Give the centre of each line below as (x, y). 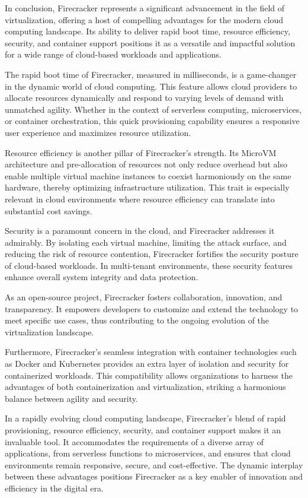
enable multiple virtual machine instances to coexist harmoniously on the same (148, 175)
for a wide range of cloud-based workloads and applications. (113, 54)
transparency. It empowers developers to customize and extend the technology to (152, 308)
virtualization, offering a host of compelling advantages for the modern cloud (144, 19)
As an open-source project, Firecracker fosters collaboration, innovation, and (144, 297)
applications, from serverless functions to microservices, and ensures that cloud (148, 453)
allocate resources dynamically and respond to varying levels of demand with (144, 98)
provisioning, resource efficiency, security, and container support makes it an (143, 430)
